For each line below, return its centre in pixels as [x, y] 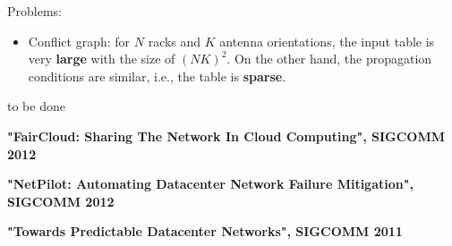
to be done [36, 106]
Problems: [34, 11]
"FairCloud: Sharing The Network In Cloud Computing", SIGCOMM [226, 136]
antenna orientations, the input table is [327, 41]
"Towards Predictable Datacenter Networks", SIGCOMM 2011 [205, 231]
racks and [175, 41]
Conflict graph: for [79, 41]
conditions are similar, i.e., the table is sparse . [157, 76]
